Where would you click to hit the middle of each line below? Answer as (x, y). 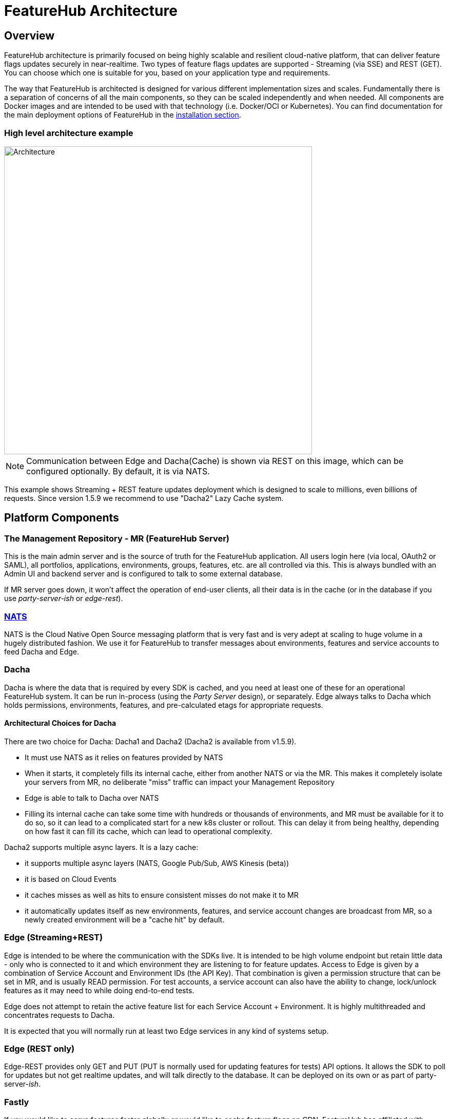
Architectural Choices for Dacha (60, 723)
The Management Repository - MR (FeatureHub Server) (117, 538)
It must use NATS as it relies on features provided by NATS (124, 757)
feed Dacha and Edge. (42, 651)
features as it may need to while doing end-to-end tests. (99, 990)
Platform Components (62, 518)
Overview (30, 35)
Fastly (17, 1102)
